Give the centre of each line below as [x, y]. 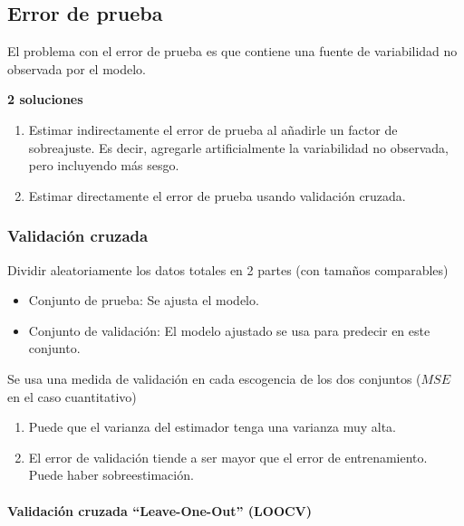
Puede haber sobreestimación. [111, 475]
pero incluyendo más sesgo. [104, 165]
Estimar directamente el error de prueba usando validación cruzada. [217, 195]
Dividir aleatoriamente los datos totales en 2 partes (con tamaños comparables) [228, 269]
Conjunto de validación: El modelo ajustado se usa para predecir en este [229, 330]
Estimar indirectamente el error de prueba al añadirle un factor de [213, 129]
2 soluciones [45, 99]
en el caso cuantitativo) [72, 396]
